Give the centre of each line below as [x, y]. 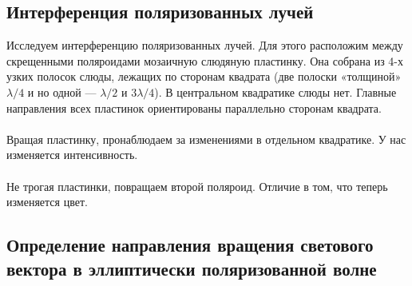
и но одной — [62, 91]
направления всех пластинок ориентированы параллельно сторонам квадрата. [194, 107]
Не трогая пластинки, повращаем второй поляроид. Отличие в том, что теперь [197, 186]
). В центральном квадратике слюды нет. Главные [275, 91]
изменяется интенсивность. [72, 155]
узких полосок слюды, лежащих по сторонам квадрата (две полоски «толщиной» [204, 76]
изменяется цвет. [47, 202]
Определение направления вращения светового [190, 245]
